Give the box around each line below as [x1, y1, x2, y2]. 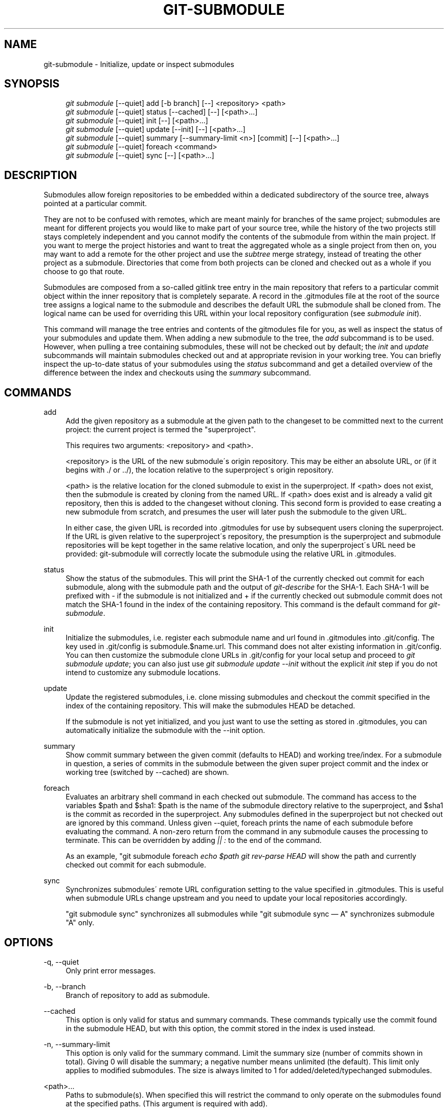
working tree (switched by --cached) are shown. [65, 768, 229, 777]
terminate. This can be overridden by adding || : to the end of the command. [65, 836, 322, 845]
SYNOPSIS [4, 77, 60, 91]
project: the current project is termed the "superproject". [65, 425, 256, 434]
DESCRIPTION [4, 168, 77, 182]
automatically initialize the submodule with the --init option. [65, 726, 265, 735]
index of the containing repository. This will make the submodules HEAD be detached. [65, 701, 355, 710]
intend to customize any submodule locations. [65, 668, 220, 677]
